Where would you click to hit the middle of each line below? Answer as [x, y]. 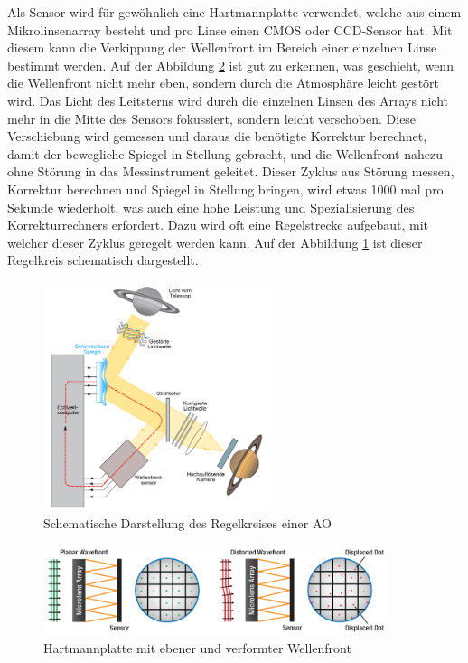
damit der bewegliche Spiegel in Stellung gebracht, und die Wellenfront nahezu [225, 153]
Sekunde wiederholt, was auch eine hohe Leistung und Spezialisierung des [211, 207]
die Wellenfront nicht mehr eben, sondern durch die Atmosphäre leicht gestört [224, 83]
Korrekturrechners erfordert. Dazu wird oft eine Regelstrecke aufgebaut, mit [218, 225]
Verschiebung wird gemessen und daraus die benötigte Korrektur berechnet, [217, 136]
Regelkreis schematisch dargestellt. [103, 260]
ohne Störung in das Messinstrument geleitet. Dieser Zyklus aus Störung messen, [231, 171]
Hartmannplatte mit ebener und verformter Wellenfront [197, 647]
